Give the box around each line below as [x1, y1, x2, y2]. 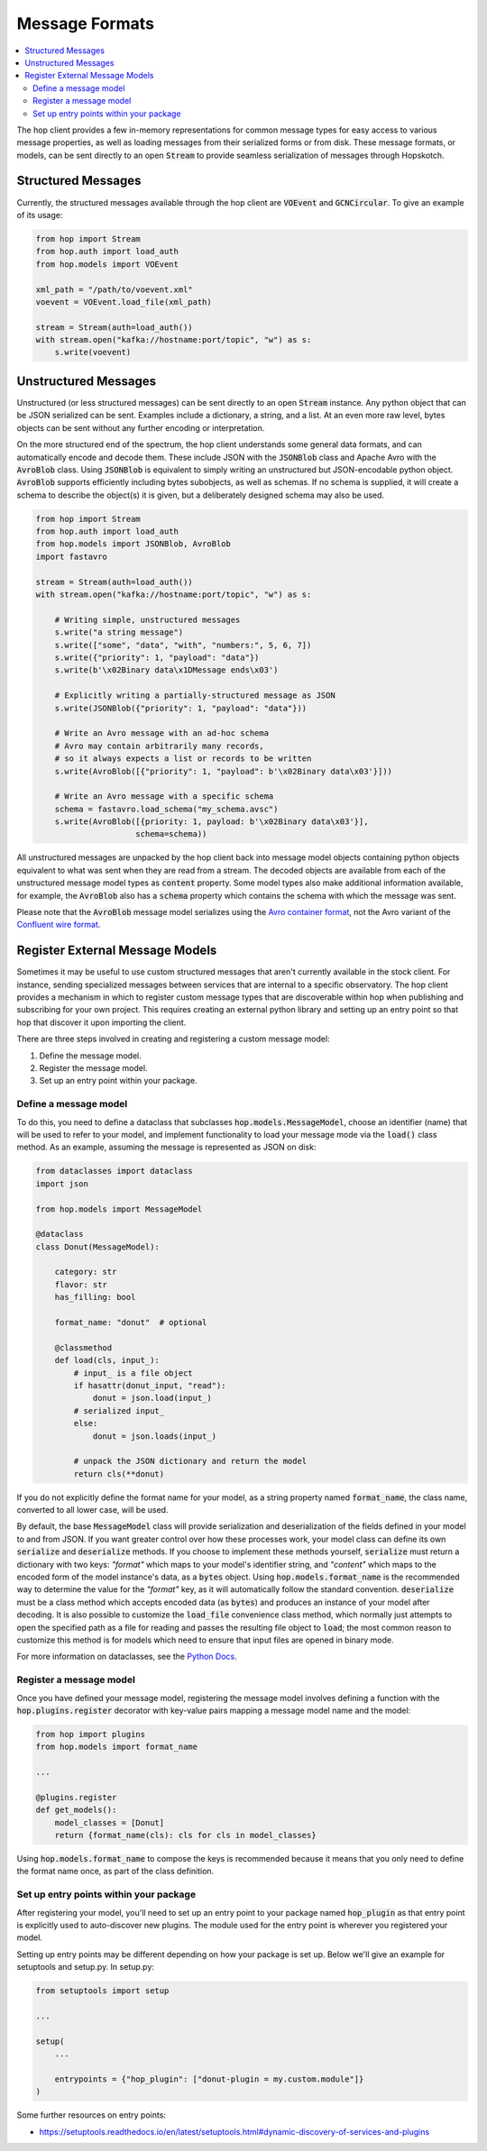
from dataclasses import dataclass [35, 1166, 193, 1176]
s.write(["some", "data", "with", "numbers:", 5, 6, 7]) [54, 640, 312, 650]
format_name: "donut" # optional [54, 1317, 207, 1328]
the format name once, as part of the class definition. [16, 1866, 215, 1877]
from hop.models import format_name [35, 1742, 198, 1753]
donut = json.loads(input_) [92, 1431, 216, 1442]
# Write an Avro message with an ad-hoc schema [54, 728, 270, 738]
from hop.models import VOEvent [35, 259, 179, 270]
